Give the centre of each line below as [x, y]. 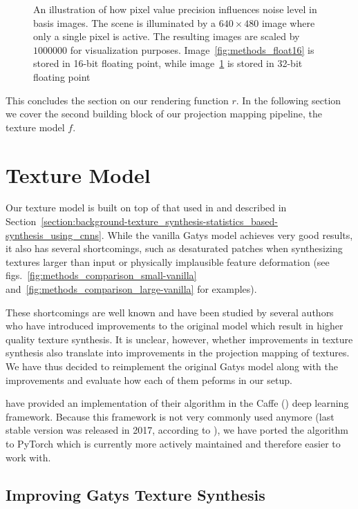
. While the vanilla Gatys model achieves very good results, [227, 234]
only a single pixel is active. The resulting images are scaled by [167, 36]
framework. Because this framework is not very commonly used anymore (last [170, 416]
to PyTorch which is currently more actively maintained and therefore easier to [173, 443]
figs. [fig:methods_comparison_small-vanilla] [101, 275]
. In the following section [289, 100]
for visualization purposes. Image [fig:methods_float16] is [192, 49]
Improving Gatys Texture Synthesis [135, 494]
